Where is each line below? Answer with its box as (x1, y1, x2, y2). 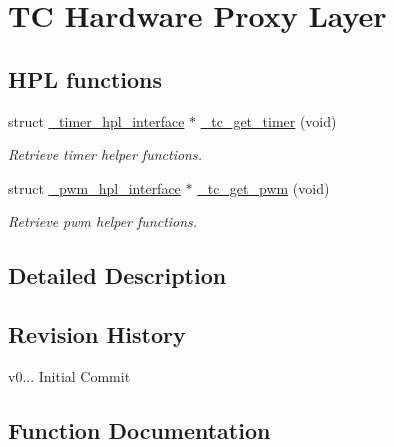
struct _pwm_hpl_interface (8, 177, 181, 198)
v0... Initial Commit (8, 365, 131, 386)
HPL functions (8, 63, 163, 94)
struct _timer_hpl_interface (8, 110, 185, 131)
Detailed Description (8, 260, 227, 291)
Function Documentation (8, 414, 271, 445)
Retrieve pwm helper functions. (8, 211, 198, 232)
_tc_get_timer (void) (200, 110, 337, 131)
